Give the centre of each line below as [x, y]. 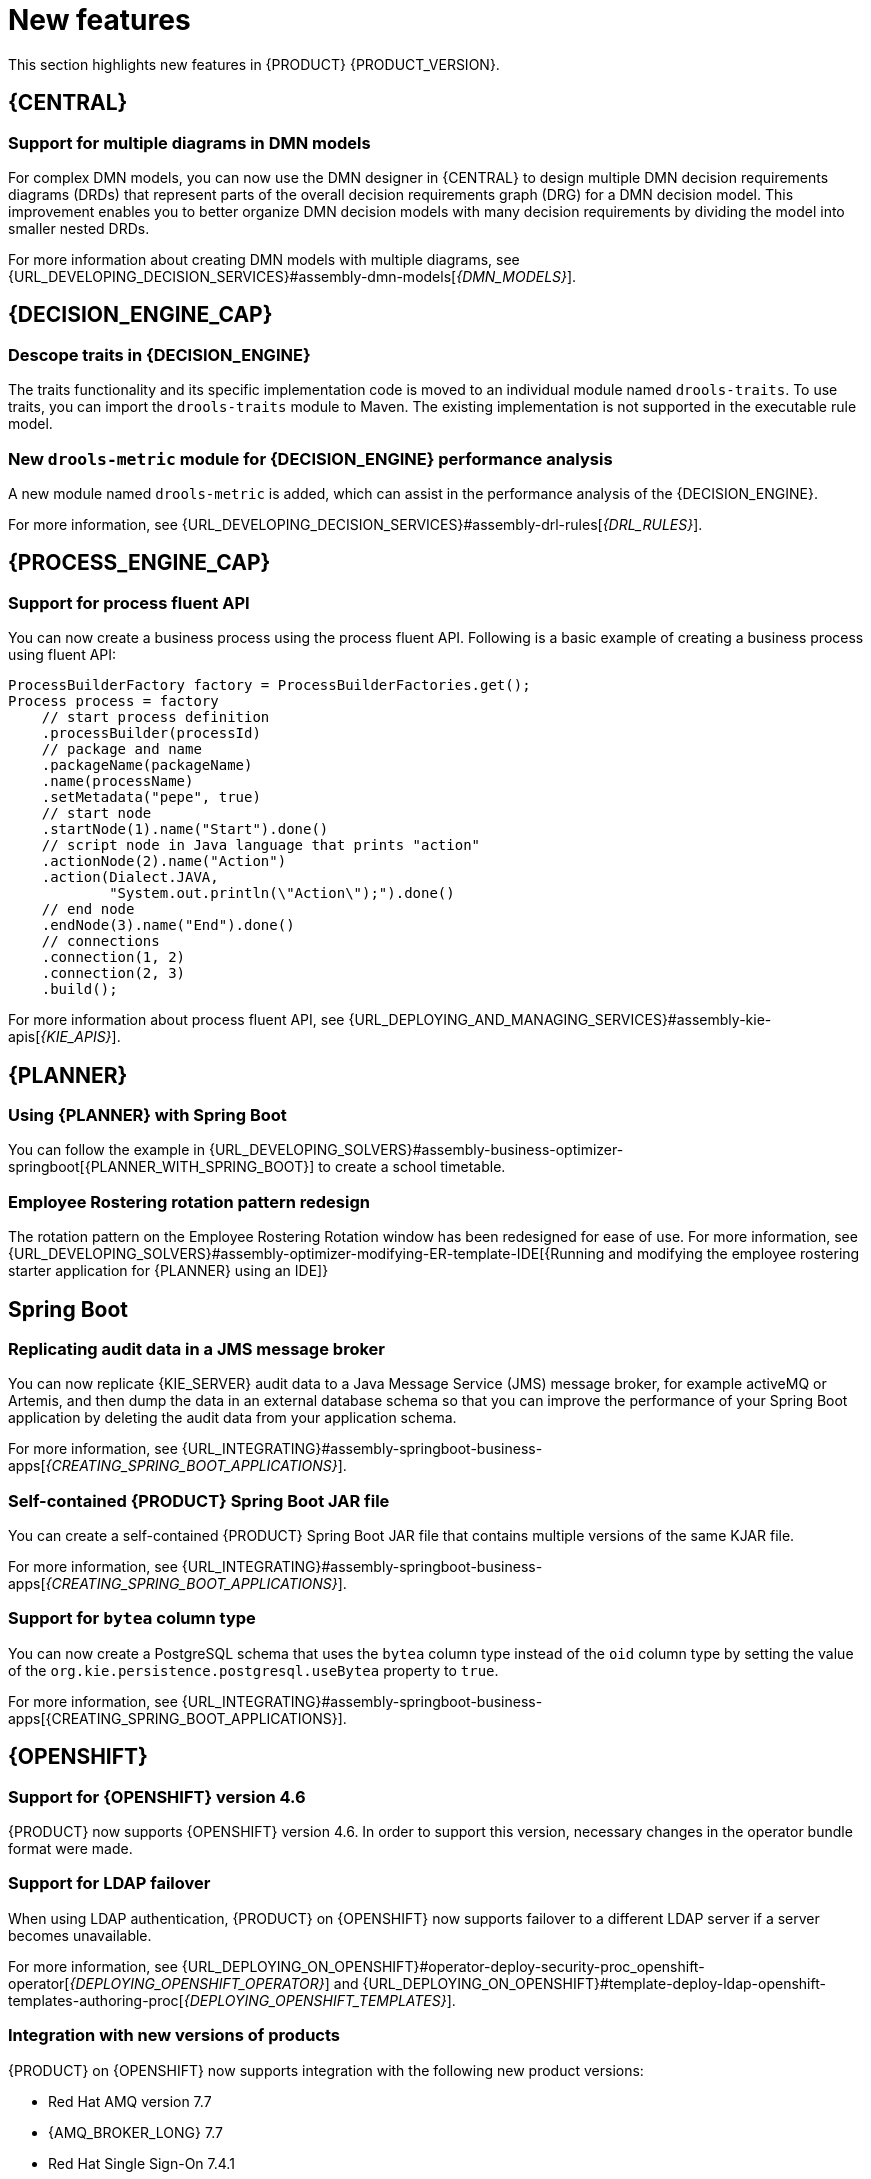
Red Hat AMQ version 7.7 [130, 2101]
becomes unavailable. [80, 1935]
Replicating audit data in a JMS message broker [196, 1348]
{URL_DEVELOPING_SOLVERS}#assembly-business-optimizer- [416, 1150]
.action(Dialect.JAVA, [130, 877]
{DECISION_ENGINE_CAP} [140, 315]
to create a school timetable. [412, 1167]
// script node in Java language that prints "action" [261, 845]
